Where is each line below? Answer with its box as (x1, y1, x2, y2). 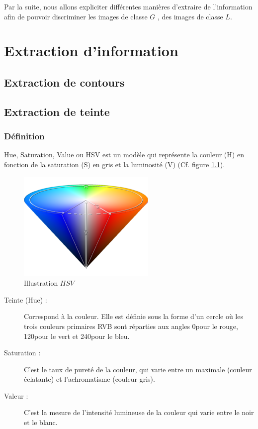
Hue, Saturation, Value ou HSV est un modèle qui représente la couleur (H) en (4, 149, 244, 160)
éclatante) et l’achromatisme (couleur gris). (24, 374, 155, 384)
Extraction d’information (4, 40, 178, 61)
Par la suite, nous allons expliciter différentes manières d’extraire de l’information (4, 1, 253, 11)
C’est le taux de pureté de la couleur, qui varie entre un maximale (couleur (24, 364, 252, 374)
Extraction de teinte (4, 104, 110, 119)
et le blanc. (24, 417, 58, 428)
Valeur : (4, 390, 28, 401)
